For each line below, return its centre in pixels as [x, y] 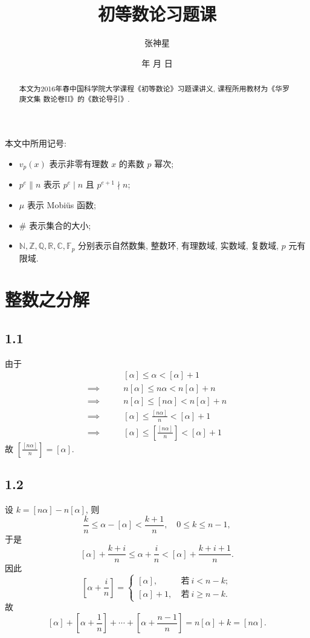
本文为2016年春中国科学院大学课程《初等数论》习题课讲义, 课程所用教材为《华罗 [154, 89]
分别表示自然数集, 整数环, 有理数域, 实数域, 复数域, [179, 245]
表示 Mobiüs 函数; [61, 205]
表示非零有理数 [79, 164]
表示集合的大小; [60, 225]
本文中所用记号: [36, 143]
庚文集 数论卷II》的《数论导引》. [74, 98]
